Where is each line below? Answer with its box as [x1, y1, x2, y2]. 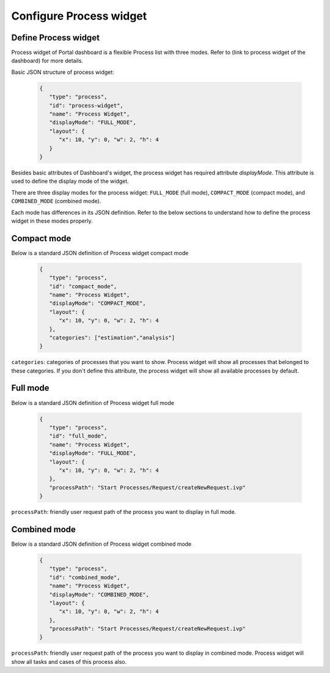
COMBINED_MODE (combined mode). [11, 198, 101, 205]
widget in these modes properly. [11, 217, 93, 225]
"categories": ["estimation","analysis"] [49, 334, 175, 341]
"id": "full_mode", [49, 433, 108, 440]
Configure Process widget [11, 9, 147, 23]
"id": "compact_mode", [49, 283, 117, 290]
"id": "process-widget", [49, 102, 123, 109]
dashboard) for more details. [11, 57, 84, 64]
